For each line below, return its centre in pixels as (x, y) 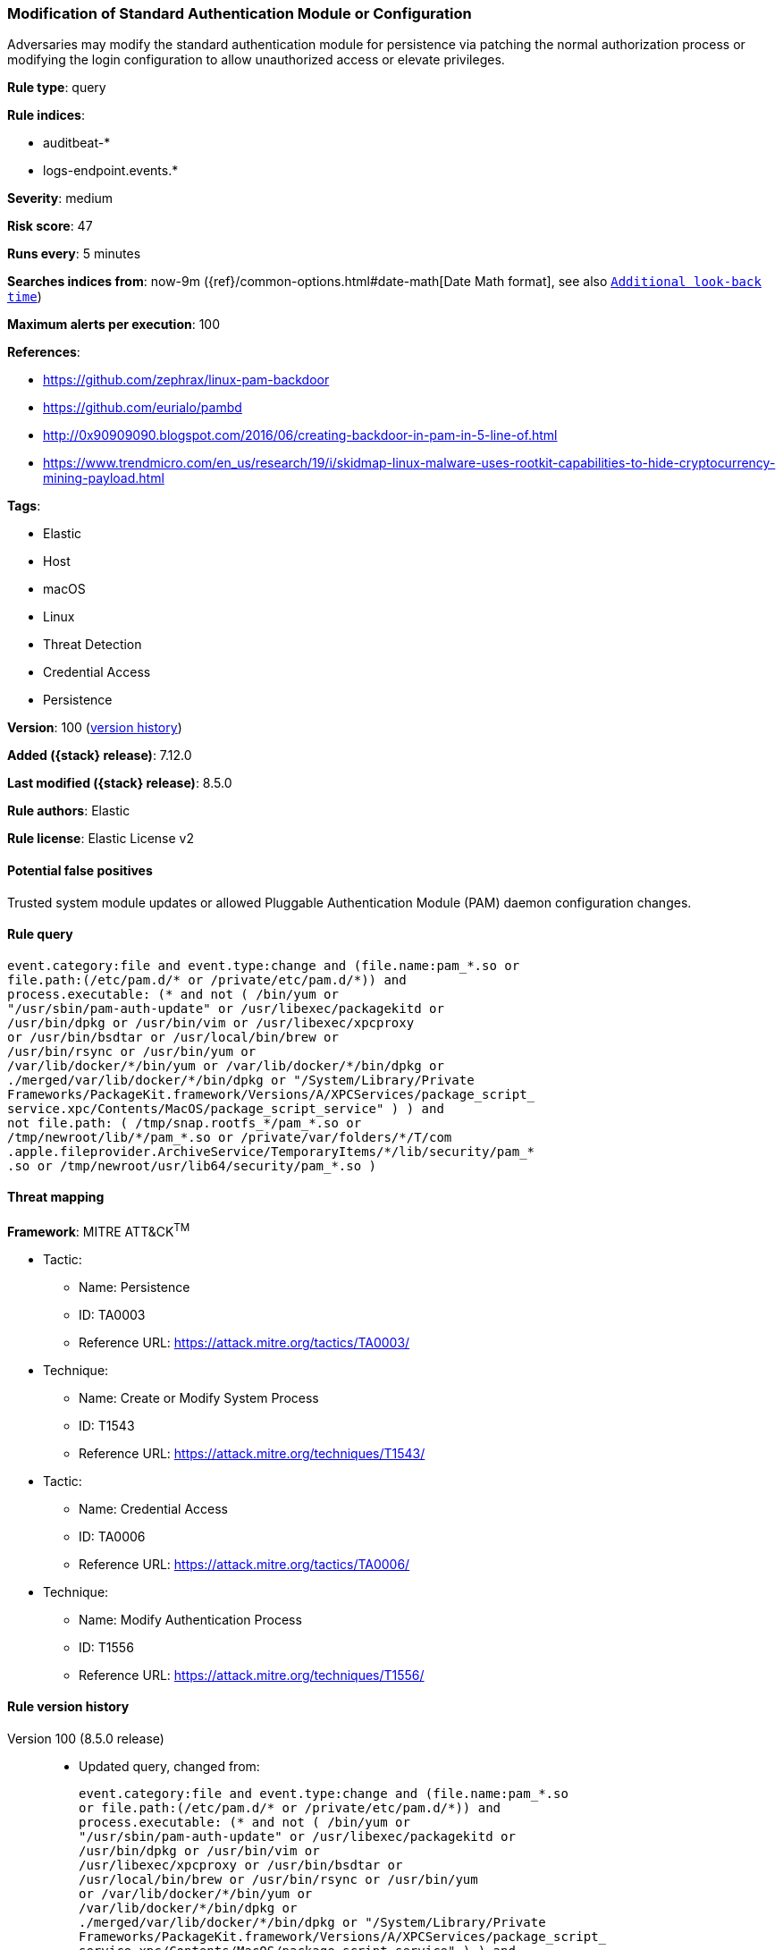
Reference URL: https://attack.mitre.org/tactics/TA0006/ (244, 1564)
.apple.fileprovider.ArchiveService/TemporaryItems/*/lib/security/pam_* (271, 1151)
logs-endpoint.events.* (111, 171)
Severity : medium (60, 198)
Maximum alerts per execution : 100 (114, 325)
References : (44, 352)
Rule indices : (46, 115)
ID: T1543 (107, 1425)
